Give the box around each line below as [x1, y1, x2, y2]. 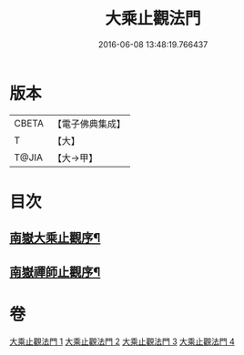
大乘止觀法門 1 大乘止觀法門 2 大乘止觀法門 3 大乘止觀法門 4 [9, 336, 235, 347]
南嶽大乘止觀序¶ [9, 230, 101, 246]
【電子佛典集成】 [52, 117, 126, 130]
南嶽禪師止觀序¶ [9, 264, 101, 279]
